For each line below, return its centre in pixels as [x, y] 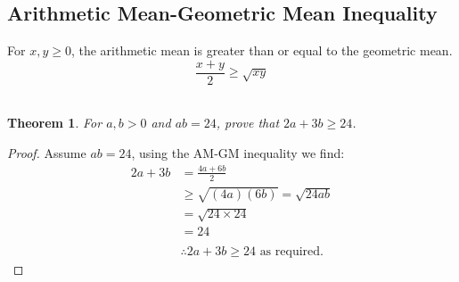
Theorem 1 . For [55, 123]
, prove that [248, 123]
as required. [291, 252]
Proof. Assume [47, 153]
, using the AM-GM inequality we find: [238, 153]
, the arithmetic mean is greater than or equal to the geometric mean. [262, 50]
